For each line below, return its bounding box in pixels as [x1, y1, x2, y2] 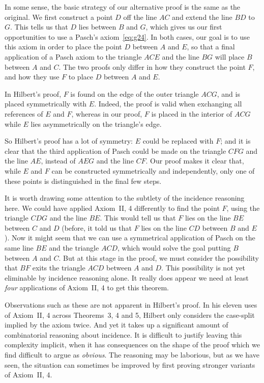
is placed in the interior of [151, 108, 232, 119]
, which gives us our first [145, 21, 222, 32]
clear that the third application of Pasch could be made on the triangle [5, 145, 226, 156]
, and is [217, 88, 240, 99]
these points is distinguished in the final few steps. [5, 175, 162, 186]
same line [5, 242, 34, 253]
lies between [78, 21, 116, 32]
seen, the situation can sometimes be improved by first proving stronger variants [5, 359, 255, 370]
